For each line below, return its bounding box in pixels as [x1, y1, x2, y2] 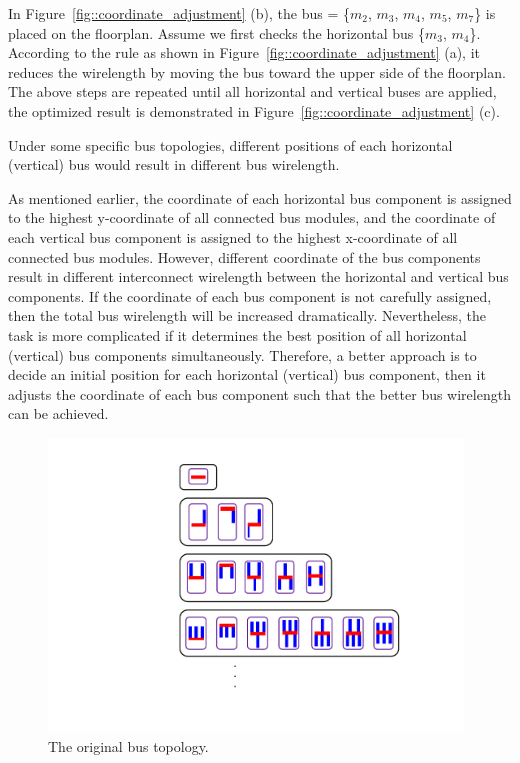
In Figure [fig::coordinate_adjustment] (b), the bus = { [8, 3, 350, 23]
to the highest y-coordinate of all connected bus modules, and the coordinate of [8, 207, 496, 228]
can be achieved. [8, 403, 109, 424]
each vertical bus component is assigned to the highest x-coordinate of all [8, 226, 458, 247]
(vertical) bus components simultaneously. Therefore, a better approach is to [8, 344, 477, 365]
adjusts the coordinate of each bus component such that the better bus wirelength [8, 383, 511, 404]
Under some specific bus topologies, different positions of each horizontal [8, 134, 453, 155]
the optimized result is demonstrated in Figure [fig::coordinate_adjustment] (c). [8, 100, 500, 121]
